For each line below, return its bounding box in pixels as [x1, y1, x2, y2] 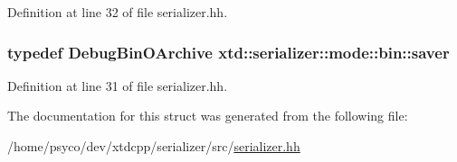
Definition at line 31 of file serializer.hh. [7, 76, 228, 94]
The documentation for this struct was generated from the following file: [7, 106, 408, 125]
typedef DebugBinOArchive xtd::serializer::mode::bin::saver [7, 40, 450, 63]
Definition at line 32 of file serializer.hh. [7, 3, 228, 21]
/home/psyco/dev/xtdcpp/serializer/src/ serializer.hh [7, 137, 300, 155]
